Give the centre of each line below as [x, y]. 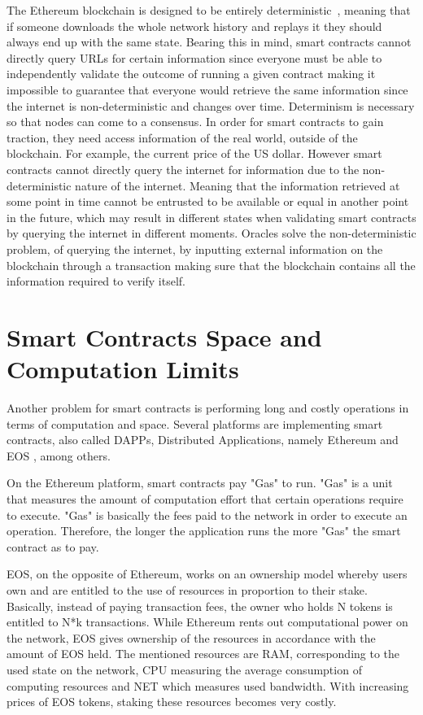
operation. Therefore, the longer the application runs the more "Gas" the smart [204, 531]
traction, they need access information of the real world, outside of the [182, 137]
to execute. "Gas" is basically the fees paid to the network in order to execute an [207, 514]
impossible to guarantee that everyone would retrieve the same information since [207, 89]
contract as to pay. [53, 546]
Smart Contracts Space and [164, 336]
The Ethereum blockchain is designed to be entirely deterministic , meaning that [209, 10]
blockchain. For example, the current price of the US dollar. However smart [194, 153]
